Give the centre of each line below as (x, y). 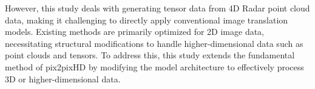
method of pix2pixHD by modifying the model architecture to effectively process (154, 66)
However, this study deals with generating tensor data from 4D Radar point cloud (157, 8)
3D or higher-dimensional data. (63, 78)
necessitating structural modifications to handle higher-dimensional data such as (154, 43)
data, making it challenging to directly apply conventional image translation (147, 20)
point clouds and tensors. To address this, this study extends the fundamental (150, 55)
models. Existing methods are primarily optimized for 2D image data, (135, 32)
